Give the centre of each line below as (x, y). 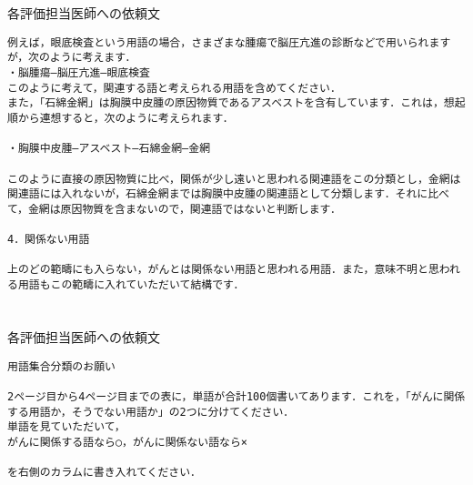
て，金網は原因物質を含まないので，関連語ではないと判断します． (174, 209)
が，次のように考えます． (72, 58)
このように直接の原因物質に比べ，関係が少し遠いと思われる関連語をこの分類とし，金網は (234, 179)
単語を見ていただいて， (66, 427)
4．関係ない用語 (49, 240)
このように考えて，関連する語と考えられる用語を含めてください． (174, 88)
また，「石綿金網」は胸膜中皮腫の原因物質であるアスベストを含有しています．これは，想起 (236, 103)
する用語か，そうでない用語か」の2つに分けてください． (151, 412)
